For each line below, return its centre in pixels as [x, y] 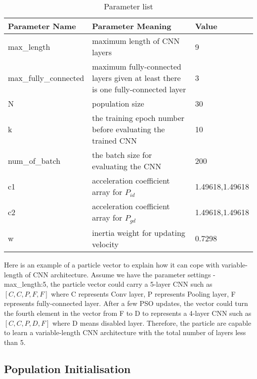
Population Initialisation [67, 368]
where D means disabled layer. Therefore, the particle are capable [152, 322]
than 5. [15, 342]
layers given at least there [136, 78]
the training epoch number [138, 118]
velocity [106, 244]
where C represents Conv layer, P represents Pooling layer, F [143, 293]
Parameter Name [42, 26]
